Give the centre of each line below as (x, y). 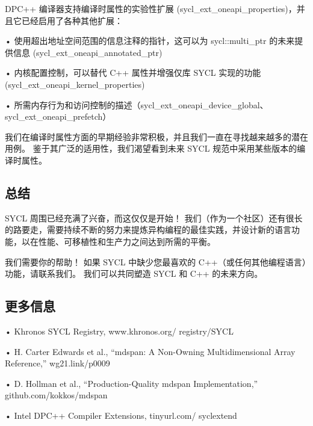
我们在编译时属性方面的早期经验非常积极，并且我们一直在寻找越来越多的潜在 (156, 136)
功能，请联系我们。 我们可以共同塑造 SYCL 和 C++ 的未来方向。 (134, 273)
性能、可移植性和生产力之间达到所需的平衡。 (127, 241)
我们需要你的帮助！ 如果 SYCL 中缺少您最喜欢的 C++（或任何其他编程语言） (156, 261)
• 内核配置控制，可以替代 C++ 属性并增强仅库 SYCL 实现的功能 (133, 73)
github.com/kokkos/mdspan (56, 395)
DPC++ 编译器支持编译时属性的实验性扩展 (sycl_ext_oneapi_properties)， (151, 8)
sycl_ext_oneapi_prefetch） (58, 116)
